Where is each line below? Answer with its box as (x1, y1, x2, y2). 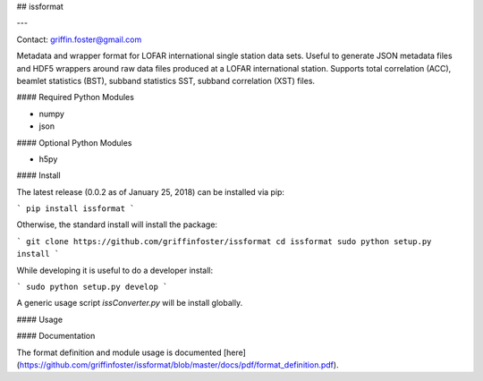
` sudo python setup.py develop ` (16, 282, 168, 292)
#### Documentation (16, 331, 96, 342)
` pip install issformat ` (16, 204, 135, 214)
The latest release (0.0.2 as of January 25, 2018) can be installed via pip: (16, 186, 285, 197)
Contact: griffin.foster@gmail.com (16, 34, 142, 45)
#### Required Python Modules (16, 92, 134, 103)
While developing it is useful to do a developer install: (16, 265, 214, 275)
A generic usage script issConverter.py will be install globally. (16, 298, 243, 309)
